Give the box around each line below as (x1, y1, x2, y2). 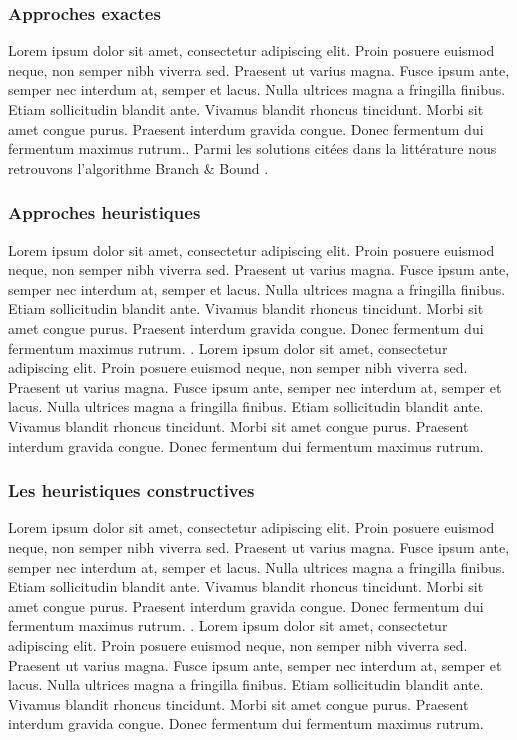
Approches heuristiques (8, 200, 201, 225)
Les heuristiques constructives (8, 478, 255, 503)
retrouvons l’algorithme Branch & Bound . (8, 157, 269, 178)
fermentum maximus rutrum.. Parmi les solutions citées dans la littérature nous (8, 138, 497, 159)
